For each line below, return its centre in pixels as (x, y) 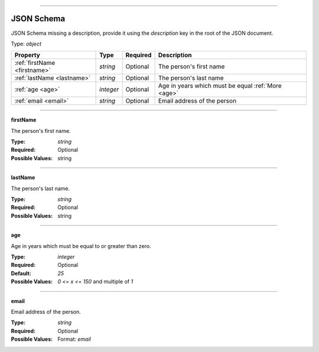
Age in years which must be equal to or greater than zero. (81, 246)
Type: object (26, 44)
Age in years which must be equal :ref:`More (220, 86)
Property (27, 55)
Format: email (74, 339)
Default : (21, 273)
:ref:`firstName (35, 63)
